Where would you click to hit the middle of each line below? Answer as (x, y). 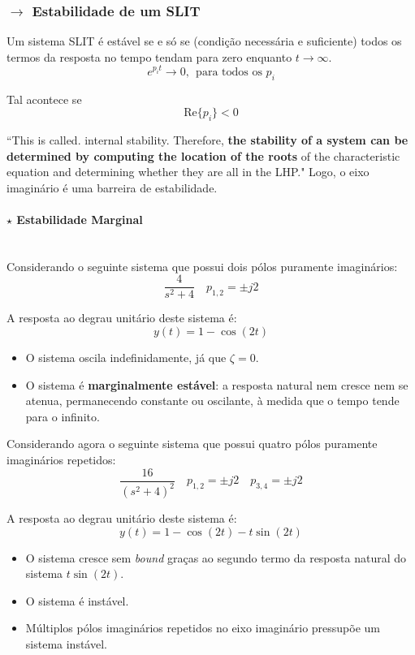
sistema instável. (66, 644)
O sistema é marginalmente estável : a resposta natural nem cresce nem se (217, 384)
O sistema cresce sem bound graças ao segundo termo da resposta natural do (216, 557)
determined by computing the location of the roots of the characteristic (203, 155)
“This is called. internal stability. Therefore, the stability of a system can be (207, 140)
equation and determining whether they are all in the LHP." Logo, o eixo (188, 172)
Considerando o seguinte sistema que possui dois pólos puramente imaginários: (202, 266)
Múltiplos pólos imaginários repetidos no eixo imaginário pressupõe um (203, 628)
